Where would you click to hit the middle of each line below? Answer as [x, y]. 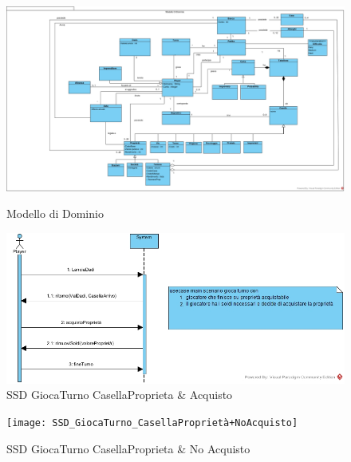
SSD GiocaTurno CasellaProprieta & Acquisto [120, 395]
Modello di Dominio [55, 213]
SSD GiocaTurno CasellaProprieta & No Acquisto [128, 448]
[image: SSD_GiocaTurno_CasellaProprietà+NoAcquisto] [152, 423]
